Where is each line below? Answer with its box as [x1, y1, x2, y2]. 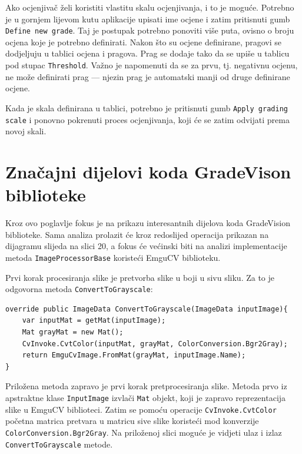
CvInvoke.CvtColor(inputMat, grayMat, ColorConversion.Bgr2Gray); [22, 339, 288, 348]
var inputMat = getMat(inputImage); [22, 316, 166, 325]
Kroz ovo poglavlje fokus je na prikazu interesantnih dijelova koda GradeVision [5, 217, 290, 229]
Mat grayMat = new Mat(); [22, 327, 124, 336]
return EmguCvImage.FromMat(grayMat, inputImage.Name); [22, 351, 246, 360]
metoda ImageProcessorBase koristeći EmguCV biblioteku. [5, 251, 221, 263]
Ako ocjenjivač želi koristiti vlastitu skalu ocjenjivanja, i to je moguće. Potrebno [5, 1, 294, 13]
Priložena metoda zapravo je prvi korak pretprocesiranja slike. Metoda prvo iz [5, 380, 287, 392]
